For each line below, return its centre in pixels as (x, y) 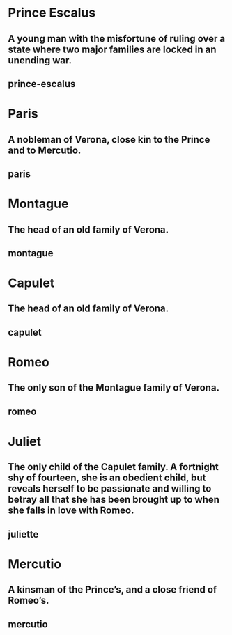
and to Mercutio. (45, 150)
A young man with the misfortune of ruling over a (117, 39)
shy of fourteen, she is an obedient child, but (107, 478)
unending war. (40, 60)
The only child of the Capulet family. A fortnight (113, 467)
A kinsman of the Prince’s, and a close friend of (113, 590)
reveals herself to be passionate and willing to (110, 489)
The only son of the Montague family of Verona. (114, 388)
